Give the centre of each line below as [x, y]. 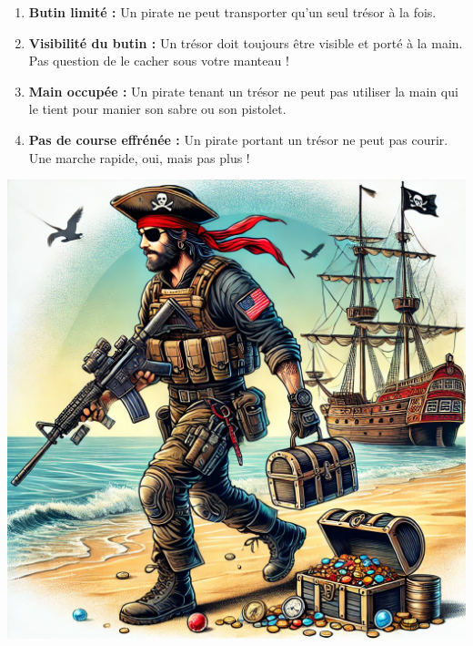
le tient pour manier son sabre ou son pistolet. [157, 109]
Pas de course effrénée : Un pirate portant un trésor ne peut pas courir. [238, 139]
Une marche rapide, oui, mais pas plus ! [139, 157]
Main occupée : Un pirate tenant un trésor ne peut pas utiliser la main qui [243, 91]
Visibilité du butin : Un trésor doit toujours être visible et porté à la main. [246, 42]
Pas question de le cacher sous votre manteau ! [159, 61]
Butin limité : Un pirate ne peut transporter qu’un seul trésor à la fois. [232, 12]
